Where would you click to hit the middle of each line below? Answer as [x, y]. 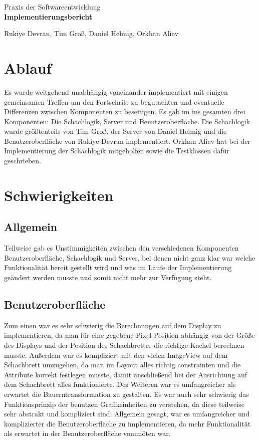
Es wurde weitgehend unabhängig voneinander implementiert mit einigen [116, 91]
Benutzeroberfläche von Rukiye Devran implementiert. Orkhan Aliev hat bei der [127, 141]
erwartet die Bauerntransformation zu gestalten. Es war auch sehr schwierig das [126, 394]
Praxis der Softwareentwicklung [52, 7]
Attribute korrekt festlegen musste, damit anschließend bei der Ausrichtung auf [126, 374]
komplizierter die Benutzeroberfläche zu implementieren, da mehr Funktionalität [127, 423]
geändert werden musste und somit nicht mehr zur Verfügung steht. [108, 277]
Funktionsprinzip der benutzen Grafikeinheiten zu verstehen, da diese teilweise [124, 404]
